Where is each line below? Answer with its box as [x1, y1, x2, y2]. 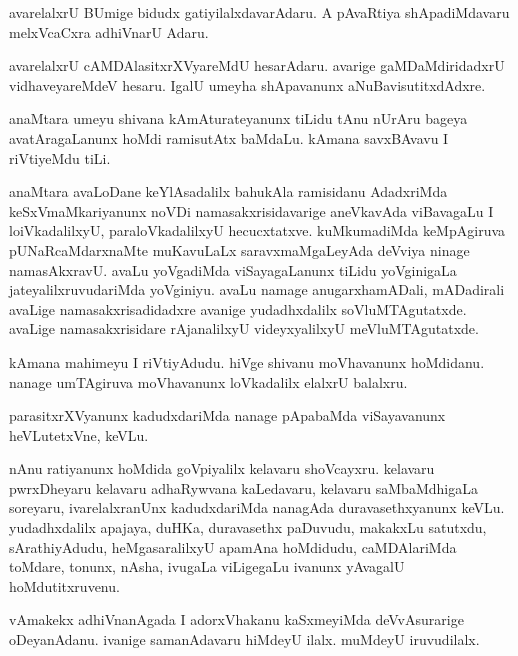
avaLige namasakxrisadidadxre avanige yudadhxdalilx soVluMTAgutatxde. [9, 298, 467, 319]
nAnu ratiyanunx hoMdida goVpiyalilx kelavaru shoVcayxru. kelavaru [9, 458, 435, 479]
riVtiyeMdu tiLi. [9, 147, 111, 168]
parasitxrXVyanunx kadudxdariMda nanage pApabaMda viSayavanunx [9, 405, 446, 426]
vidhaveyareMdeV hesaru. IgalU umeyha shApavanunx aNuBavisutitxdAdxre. [9, 74, 486, 95]
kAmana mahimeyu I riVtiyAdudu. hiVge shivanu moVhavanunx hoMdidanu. [9, 351, 485, 372]
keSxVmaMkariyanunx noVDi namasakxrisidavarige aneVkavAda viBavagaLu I [9, 200, 494, 221]
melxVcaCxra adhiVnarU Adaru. [9, 21, 209, 42]
